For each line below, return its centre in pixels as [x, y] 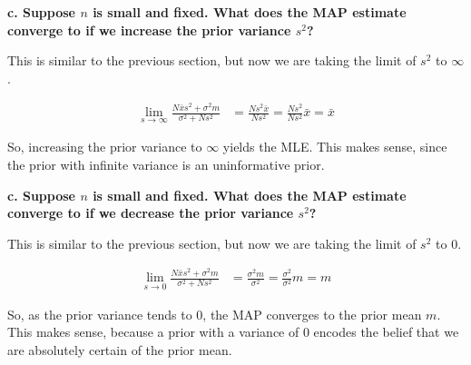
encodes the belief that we [386, 332]
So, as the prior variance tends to [100, 314]
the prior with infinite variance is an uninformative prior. [166, 165]
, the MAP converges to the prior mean [312, 314]
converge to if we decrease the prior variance [151, 213]
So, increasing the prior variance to [105, 147]
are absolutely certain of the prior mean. [120, 349]
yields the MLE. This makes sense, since [335, 147]
